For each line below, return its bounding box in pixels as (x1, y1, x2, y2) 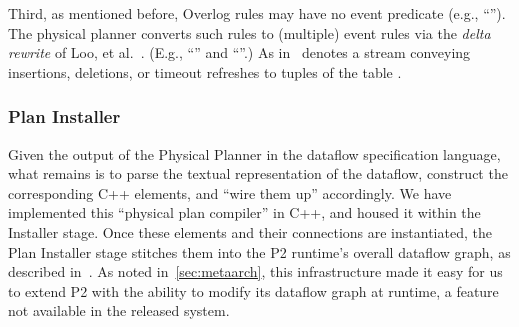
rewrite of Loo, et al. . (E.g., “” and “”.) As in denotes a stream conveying (8, 42, 471, 63)
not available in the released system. (8, 300, 230, 321)
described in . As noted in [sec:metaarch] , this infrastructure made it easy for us (8, 261, 503, 282)
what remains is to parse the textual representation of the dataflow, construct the (8, 163, 508, 184)
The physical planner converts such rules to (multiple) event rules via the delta (8, 22, 491, 43)
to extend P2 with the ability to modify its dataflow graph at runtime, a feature (8, 280, 499, 301)
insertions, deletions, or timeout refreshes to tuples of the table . (8, 61, 402, 82)
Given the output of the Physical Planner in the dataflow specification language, (8, 143, 501, 164)
